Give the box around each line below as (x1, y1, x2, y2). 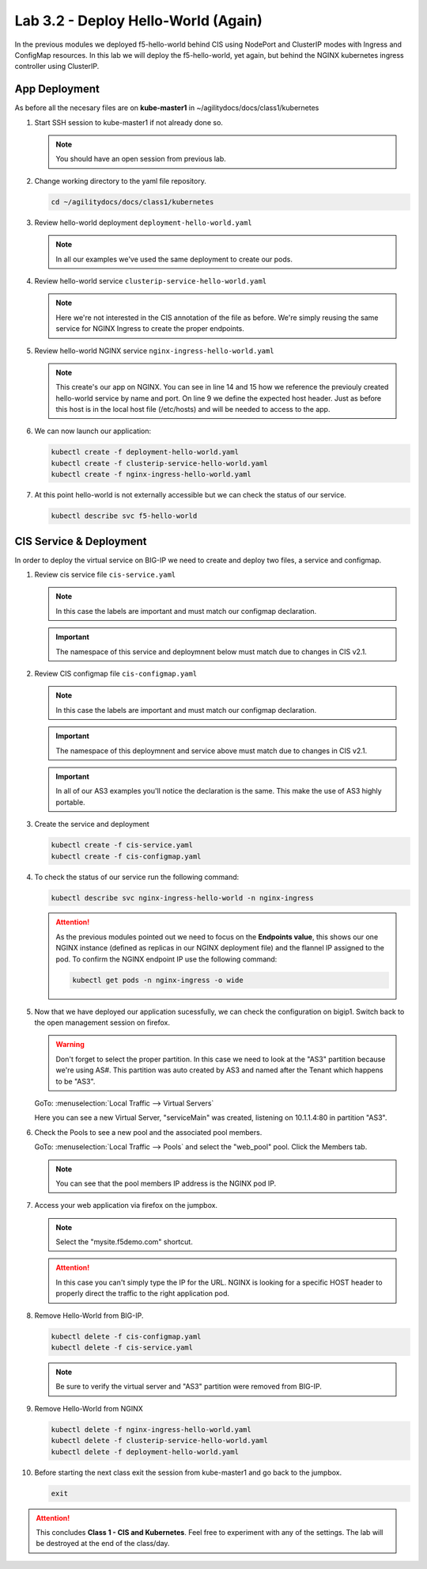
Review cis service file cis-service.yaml (34, 570, 176, 580)
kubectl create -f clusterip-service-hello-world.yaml (51, 459, 268, 467)
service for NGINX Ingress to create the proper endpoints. (55, 324, 245, 333)
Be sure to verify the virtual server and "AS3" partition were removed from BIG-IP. (55, 1382, 322, 1392)
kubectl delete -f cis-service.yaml (51, 1343, 194, 1352)
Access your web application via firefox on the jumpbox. (34, 1201, 217, 1210)
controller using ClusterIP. (14, 62, 100, 71)
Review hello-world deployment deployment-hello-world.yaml (34, 218, 252, 227)
